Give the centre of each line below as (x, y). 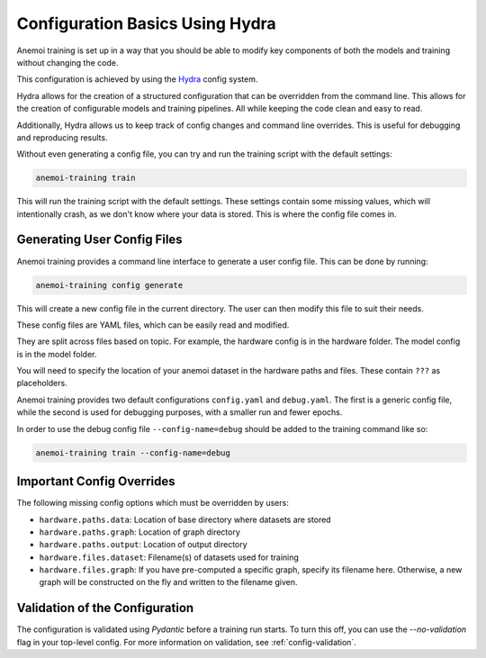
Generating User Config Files (100, 240)
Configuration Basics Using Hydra (146, 23)
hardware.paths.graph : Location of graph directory (139, 532)
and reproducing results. (62, 137)
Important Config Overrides (96, 482)
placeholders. (42, 383)
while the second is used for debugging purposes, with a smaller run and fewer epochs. (180, 412)
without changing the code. (67, 62)
